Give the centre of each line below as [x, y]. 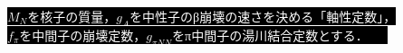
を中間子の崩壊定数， [83, 35]
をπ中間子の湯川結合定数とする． [267, 35]
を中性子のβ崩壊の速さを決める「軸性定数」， [263, 16]
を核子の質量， [72, 16]
